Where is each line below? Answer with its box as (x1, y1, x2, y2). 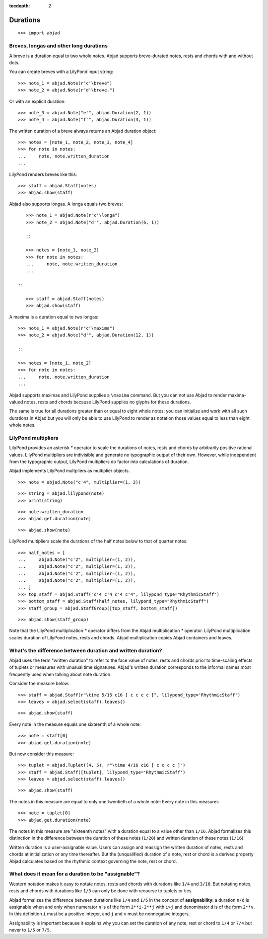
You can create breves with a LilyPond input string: (9, 69, 114, 75)
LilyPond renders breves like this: (9, 171, 77, 177)
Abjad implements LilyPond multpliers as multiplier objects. (9, 468, 130, 474)
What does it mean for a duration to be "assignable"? (9, 870, 140, 877)
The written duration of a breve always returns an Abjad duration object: (9, 128, 157, 134)
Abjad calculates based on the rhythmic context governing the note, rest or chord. (9, 858, 177, 864)
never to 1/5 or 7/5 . (9, 927, 52, 933)
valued (9, 399, 23, 405)
